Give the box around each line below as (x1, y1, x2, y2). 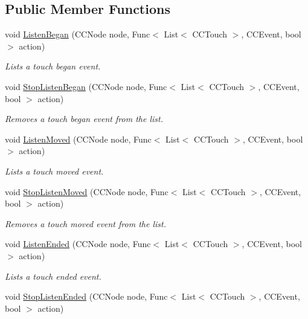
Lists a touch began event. (5, 60, 101, 72)
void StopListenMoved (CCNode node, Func (5, 185, 168, 198)
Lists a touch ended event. (5, 269, 101, 282)
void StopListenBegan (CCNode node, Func (5, 80, 167, 92)
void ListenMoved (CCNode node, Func (5, 132, 152, 145)
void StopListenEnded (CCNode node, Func (5, 290, 168, 303)
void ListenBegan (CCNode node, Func (5, 28, 150, 40)
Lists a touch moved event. (5, 164, 104, 177)
